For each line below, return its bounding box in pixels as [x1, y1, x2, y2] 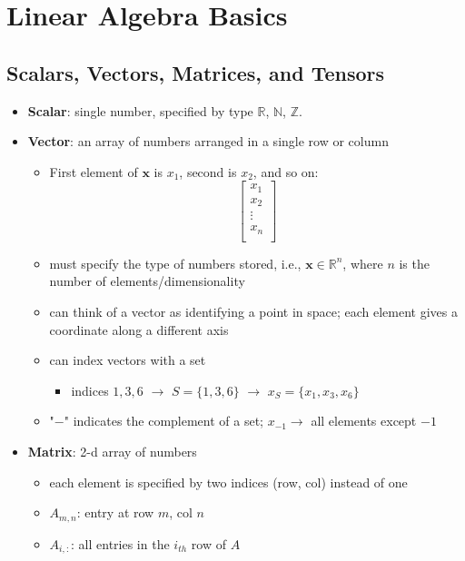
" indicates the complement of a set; [64, 411, 263, 430]
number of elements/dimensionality [49, 271, 245, 290]
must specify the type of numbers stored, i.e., [49, 253, 302, 272]
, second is [179, 162, 237, 181]
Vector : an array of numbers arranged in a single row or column [27, 132, 389, 151]
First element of [49, 162, 138, 181]
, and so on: [252, 162, 319, 181]
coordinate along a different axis [49, 320, 229, 339]
